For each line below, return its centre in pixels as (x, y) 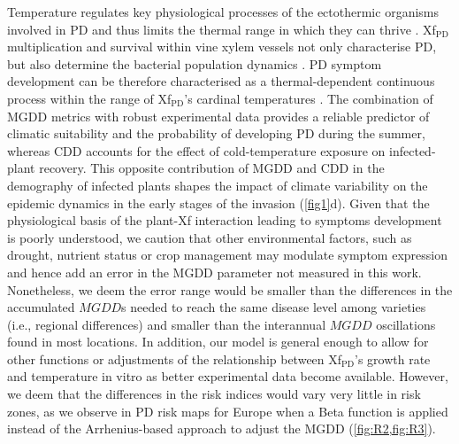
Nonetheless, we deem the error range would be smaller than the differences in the (230, 289)
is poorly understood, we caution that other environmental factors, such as (210, 237)
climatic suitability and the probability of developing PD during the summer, (216, 133)
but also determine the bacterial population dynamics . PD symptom (195, 63)
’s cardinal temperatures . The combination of (309, 98)
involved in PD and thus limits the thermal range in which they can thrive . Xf (222, 29)
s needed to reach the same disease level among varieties (274, 307)
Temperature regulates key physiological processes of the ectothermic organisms (223, 12)
